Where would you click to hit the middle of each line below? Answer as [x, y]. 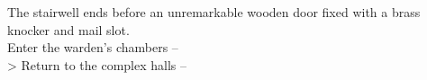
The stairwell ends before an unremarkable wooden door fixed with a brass [214, 12]
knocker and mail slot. [68, 29]
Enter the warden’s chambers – [93, 47]
